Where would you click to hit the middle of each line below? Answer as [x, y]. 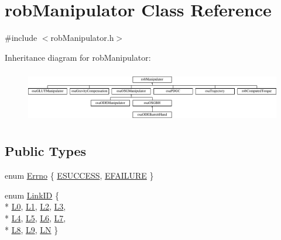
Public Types [46, 151]
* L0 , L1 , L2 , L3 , [35, 206]
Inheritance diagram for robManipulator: [78, 57]
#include [21, 38]
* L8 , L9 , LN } [32, 229]
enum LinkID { [32, 195]
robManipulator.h [82, 38]
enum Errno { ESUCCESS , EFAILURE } [79, 175]
